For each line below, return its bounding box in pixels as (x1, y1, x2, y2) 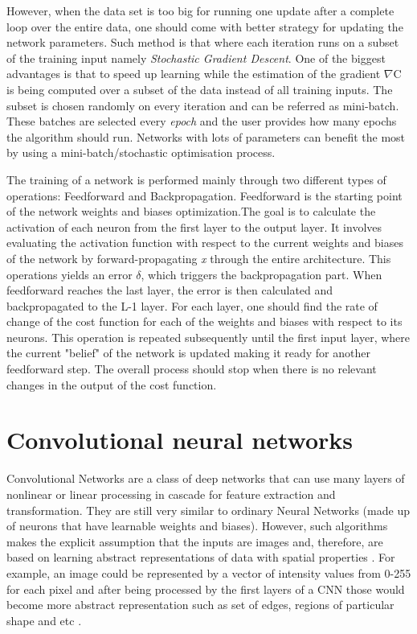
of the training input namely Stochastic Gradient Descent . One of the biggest (6, 49, 386, 66)
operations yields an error (6, 266, 133, 282)
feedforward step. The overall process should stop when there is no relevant (6, 360, 377, 377)
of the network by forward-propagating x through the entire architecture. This (6, 249, 391, 266)
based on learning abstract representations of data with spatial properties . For (6, 549, 395, 566)
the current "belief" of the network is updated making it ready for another (6, 344, 370, 361)
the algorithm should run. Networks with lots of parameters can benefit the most (6, 128, 406, 145)
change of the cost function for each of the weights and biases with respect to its (6, 313, 403, 330)
